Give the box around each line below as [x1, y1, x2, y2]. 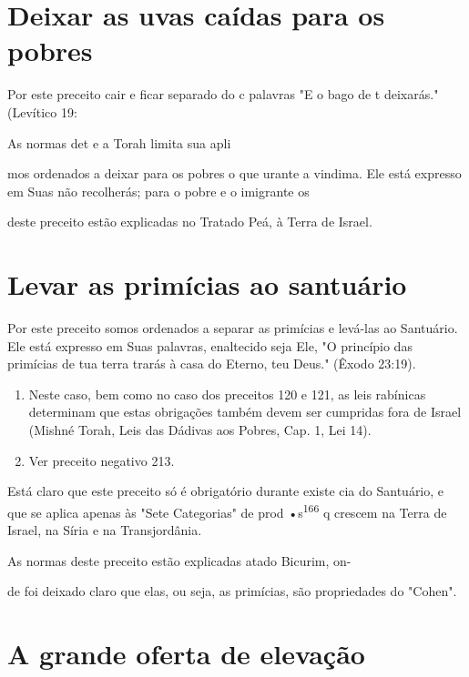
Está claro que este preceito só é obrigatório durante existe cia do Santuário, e [7, 481, 444, 500]
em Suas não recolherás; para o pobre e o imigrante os [7, 181, 310, 200]
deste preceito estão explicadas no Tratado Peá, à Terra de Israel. [7, 212, 372, 231]
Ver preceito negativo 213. [28, 450, 175, 470]
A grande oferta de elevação [7, 634, 365, 672]
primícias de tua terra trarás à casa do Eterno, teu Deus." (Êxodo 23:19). [7, 354, 416, 373]
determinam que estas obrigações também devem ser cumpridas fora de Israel [28, 402, 462, 421]
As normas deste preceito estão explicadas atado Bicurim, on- [7, 551, 352, 570]
